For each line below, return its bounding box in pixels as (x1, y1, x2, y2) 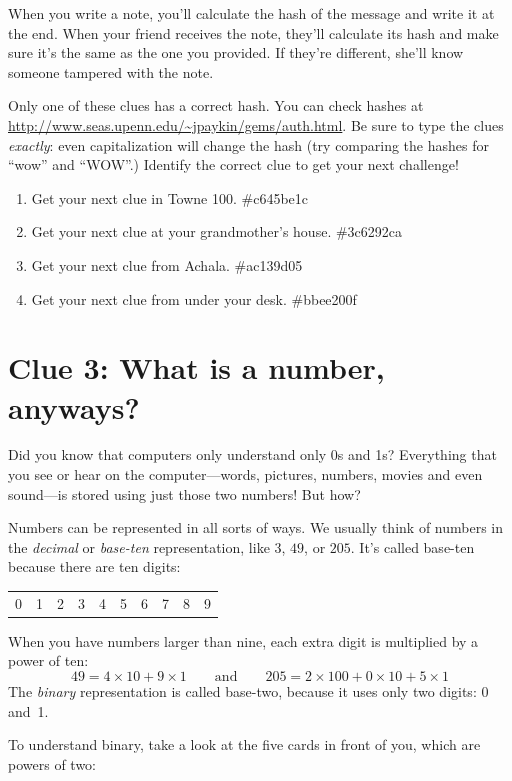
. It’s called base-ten (350, 536, 475, 557)
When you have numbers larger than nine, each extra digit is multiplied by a (8, 630, 479, 651)
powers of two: (8, 753, 96, 774)
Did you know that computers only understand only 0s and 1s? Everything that (8, 444, 497, 465)
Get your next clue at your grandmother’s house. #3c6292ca (31, 221, 403, 242)
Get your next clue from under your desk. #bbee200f (31, 288, 357, 309)
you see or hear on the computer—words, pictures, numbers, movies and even (8, 464, 483, 485)
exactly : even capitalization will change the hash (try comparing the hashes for (8, 134, 489, 155)
